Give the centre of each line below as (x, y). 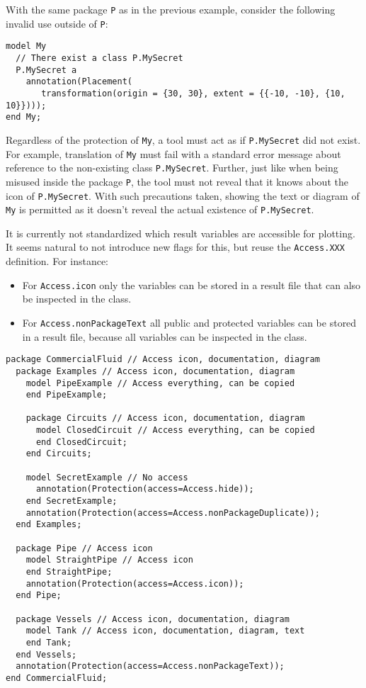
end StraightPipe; (69, 572)
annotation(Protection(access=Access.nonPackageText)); (150, 666)
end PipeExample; (67, 395)
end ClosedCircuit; (81, 442)
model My (26, 46)
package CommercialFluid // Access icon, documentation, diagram (163, 360)
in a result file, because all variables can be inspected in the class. (165, 336)
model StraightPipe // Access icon (109, 560)
